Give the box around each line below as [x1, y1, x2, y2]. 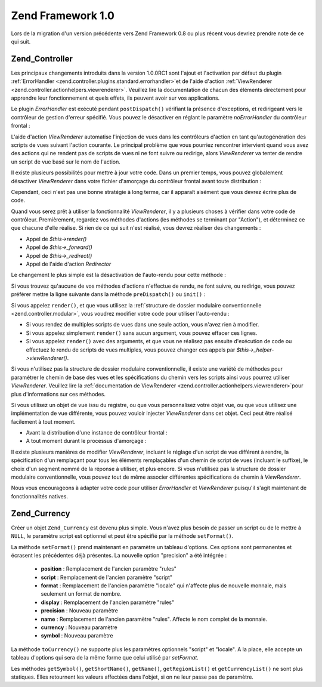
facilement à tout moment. [11, 418, 76, 425]
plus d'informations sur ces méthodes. [11, 390, 106, 398]
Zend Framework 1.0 [11, 9, 114, 22]
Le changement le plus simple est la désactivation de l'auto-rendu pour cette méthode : [11, 272, 227, 279]
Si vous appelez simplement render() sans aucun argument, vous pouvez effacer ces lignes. [26, 329, 258, 337]
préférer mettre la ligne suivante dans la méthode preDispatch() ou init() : [11, 291, 206, 298]
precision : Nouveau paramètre [41, 607, 119, 614]
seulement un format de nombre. [41, 590, 122, 597]
